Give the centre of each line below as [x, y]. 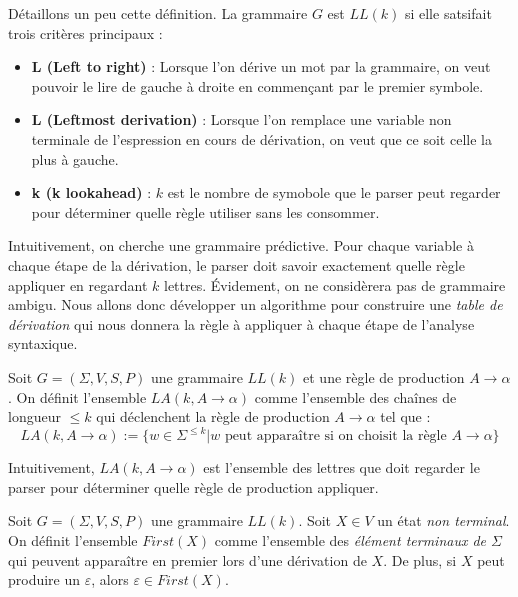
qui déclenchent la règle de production [213, 416]
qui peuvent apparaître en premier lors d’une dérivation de [187, 559]
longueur [34, 416]
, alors [110, 579]
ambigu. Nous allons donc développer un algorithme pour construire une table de [255, 304]
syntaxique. [43, 343]
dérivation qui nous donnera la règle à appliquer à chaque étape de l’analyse [241, 323]
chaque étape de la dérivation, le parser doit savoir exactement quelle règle [236, 264]
